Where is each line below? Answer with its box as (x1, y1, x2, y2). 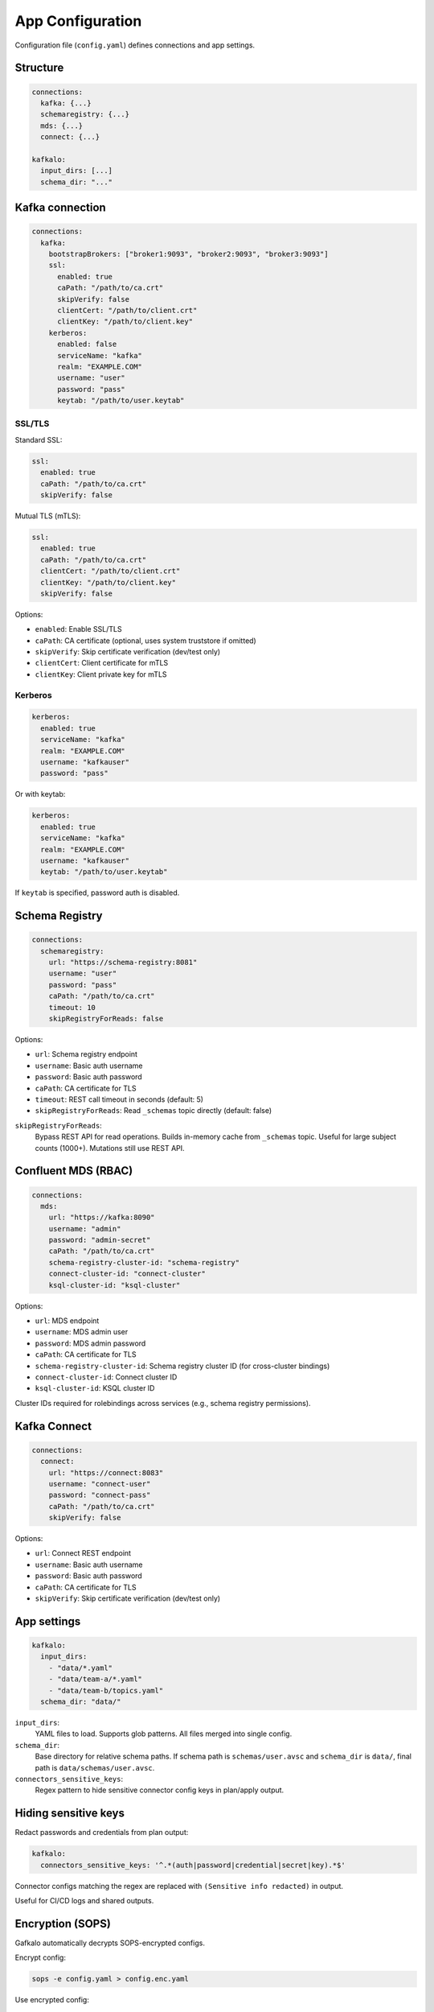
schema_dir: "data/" (40, 1697, 121, 1706)
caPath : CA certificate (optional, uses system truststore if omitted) (35, 636, 256, 645)
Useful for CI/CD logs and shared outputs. (14, 1895, 154, 1905)
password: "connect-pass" (48, 1490, 151, 1500)
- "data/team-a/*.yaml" (48, 1675, 142, 1684)
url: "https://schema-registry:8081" (48, 958, 198, 967)
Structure (14, 61, 64, 75)
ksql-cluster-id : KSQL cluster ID (35, 1383, 155, 1393)
